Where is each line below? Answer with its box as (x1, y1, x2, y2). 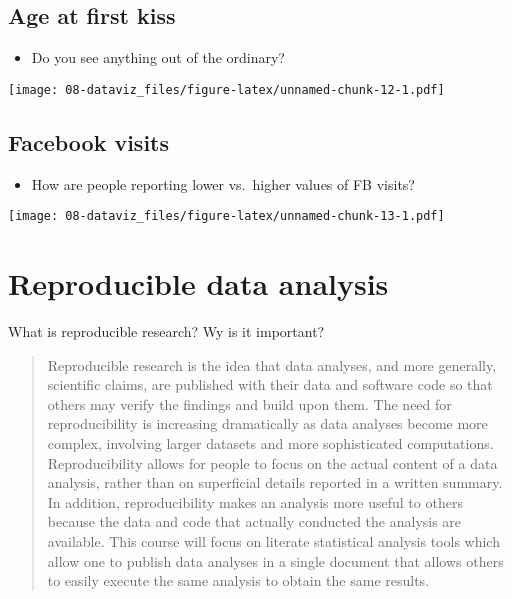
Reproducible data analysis (8, 263, 389, 304)
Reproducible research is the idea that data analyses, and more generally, (47, 354, 497, 375)
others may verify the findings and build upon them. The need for (47, 393, 452, 414)
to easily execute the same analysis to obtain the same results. (47, 570, 430, 591)
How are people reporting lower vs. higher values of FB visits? (31, 173, 415, 194)
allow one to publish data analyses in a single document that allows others (47, 550, 504, 571)
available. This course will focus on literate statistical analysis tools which (47, 530, 500, 551)
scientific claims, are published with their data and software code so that (47, 374, 493, 395)
